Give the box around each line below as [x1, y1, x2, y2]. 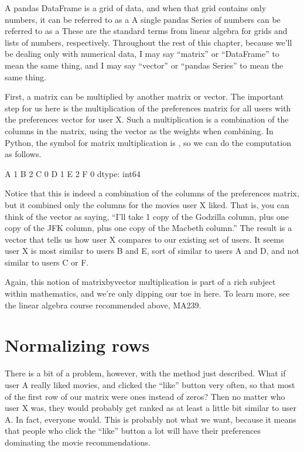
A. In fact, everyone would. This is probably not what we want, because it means [5, 413, 296, 425]
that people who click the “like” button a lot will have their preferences [5, 424, 261, 437]
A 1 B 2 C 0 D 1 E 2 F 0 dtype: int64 [5, 167, 141, 179]
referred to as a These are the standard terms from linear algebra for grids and [5, 25, 288, 37]
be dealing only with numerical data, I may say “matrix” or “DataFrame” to [5, 47, 279, 60]
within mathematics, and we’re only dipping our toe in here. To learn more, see [5, 287, 290, 300]
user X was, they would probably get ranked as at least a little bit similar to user [5, 402, 297, 414]
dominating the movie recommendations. [5, 436, 151, 448]
